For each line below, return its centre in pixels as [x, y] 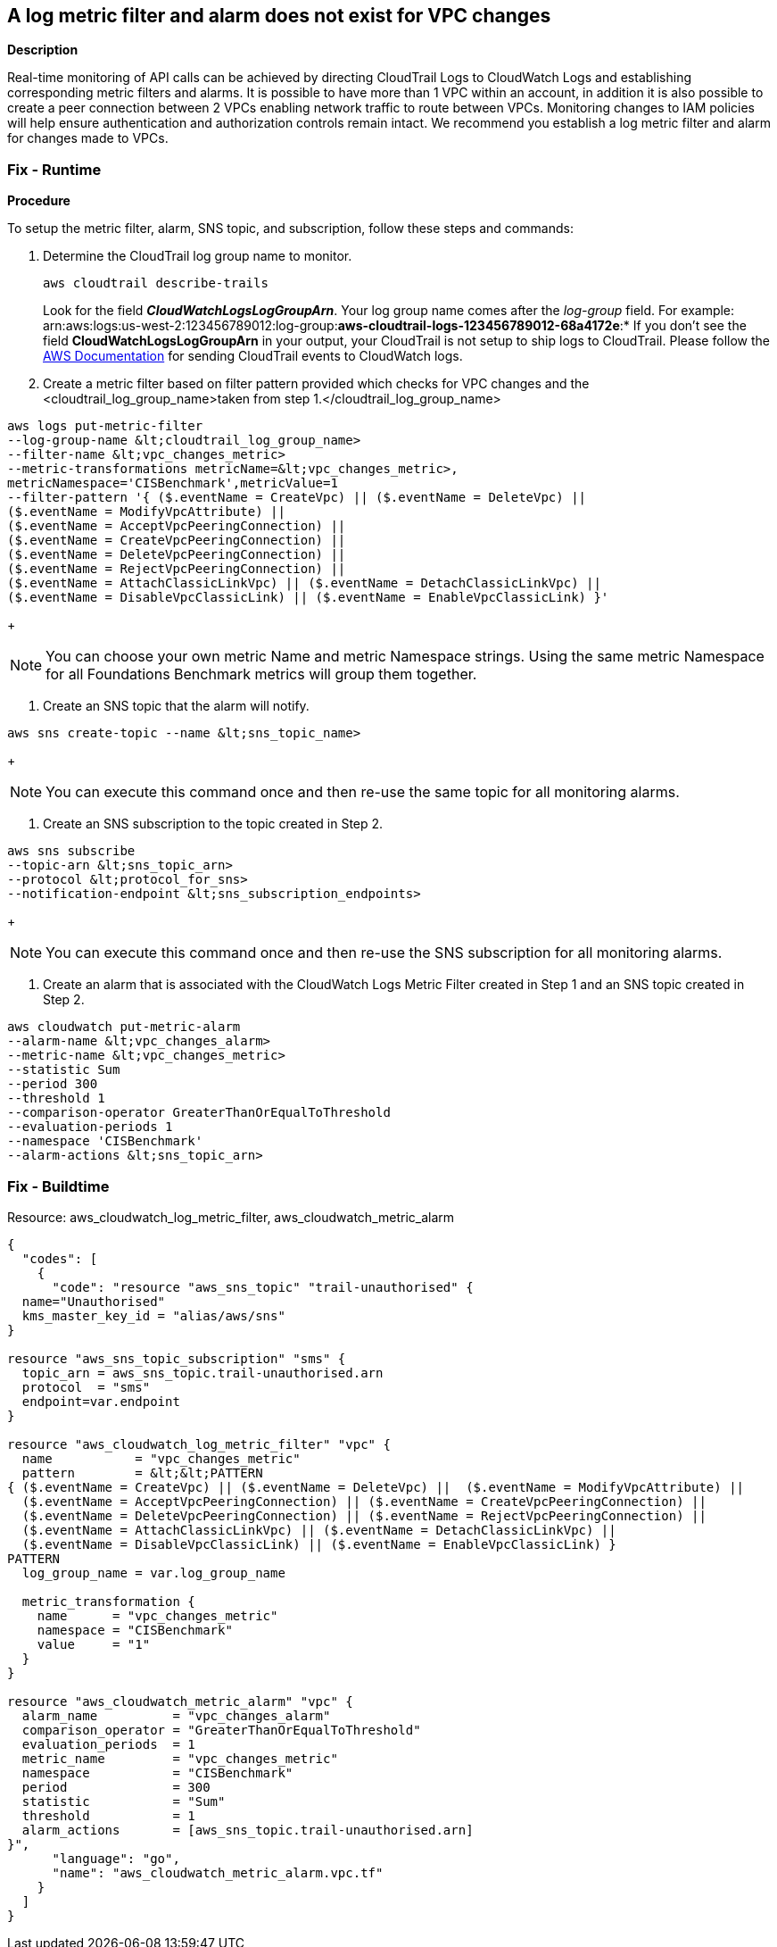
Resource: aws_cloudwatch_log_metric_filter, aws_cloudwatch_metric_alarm [231, 1217]
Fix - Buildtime [58, 1186]
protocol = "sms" [86, 1387]
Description [43, 50]
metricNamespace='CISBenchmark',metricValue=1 [173, 483]
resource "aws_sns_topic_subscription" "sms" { [177, 1358]
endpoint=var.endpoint [101, 1401]
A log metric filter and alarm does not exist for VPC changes [279, 16]
